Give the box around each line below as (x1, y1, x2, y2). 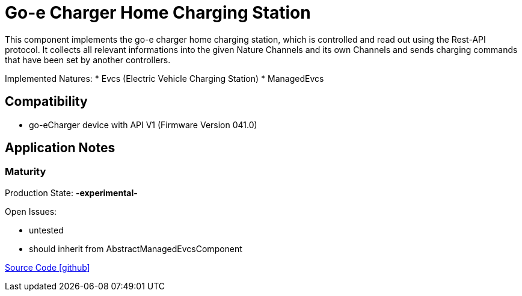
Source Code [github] (5, 262, 90, 273)
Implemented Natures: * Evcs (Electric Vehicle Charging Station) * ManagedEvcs (5, 73, 324, 84)
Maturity (5, 165, 46, 178)
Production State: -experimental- (5, 187, 138, 198)
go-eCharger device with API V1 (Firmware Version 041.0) (29, 119, 257, 130)
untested (29, 224, 64, 235)
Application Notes (5, 140, 115, 156)
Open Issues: (5, 206, 57, 217)
